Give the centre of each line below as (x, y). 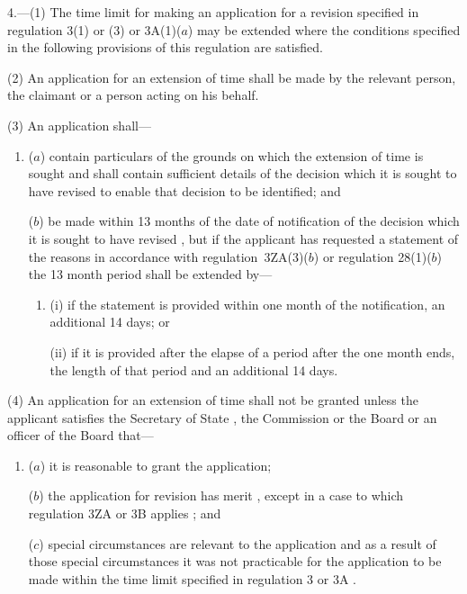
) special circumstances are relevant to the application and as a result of (238, 543)
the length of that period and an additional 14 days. (194, 369)
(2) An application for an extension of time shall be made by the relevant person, (232, 77)
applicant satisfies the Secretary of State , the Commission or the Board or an (222, 417)
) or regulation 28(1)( (373, 256)
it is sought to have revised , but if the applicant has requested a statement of (243, 238)
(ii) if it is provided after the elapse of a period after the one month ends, (252, 351)
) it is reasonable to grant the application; (156, 465)
